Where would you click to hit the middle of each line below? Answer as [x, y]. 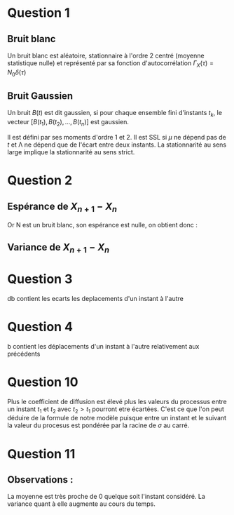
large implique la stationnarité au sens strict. [71, 152]
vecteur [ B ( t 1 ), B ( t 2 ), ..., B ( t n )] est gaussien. [68, 123]
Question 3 [40, 279]
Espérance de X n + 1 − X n [62, 207]
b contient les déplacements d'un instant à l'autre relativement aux [103, 346]
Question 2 [40, 181]
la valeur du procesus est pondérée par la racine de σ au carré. [98, 425]
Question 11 [41, 454]
